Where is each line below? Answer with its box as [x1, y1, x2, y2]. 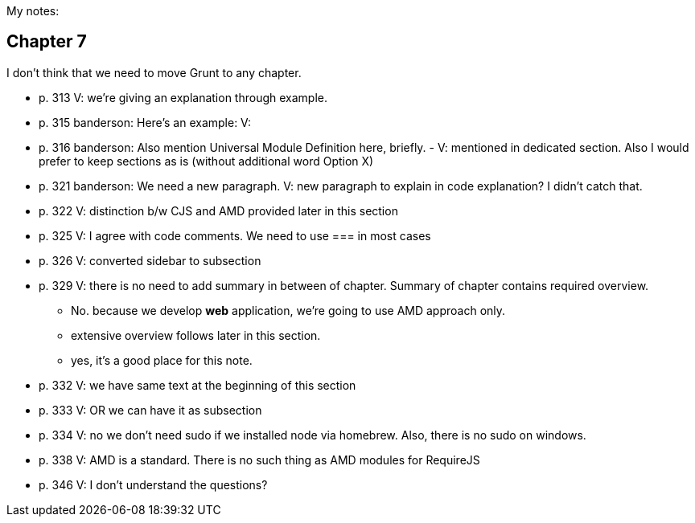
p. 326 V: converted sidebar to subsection [39, 253, 261, 268]
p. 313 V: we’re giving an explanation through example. [39, 90, 328, 104]
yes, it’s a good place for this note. [71, 353, 253, 367]
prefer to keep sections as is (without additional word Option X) [39, 153, 374, 168]
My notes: [6, 4, 60, 18]
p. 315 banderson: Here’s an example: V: [39, 115, 251, 129]
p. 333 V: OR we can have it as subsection [39, 402, 262, 417]
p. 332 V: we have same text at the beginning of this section [39, 378, 356, 392]
